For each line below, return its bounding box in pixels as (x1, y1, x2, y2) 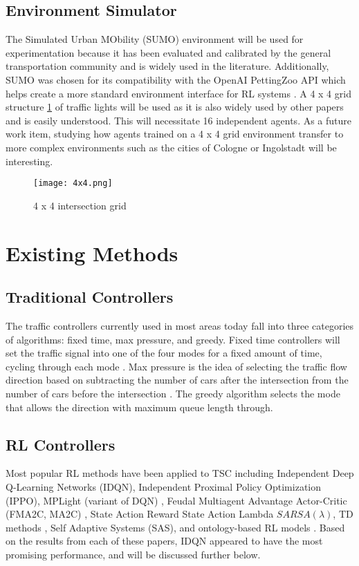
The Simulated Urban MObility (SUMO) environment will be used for (6, 32, 304, 46)
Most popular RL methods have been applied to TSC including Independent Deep (6, 466, 354, 480)
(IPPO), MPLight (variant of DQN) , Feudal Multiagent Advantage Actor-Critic (6, 493, 347, 507)
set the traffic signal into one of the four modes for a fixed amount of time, (6, 346, 322, 360)
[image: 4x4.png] (33, 178, 113, 189)
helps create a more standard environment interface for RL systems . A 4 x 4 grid (6, 86, 351, 100)
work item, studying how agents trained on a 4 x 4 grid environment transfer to (6, 126, 344, 141)
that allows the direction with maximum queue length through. (6, 399, 273, 414)
